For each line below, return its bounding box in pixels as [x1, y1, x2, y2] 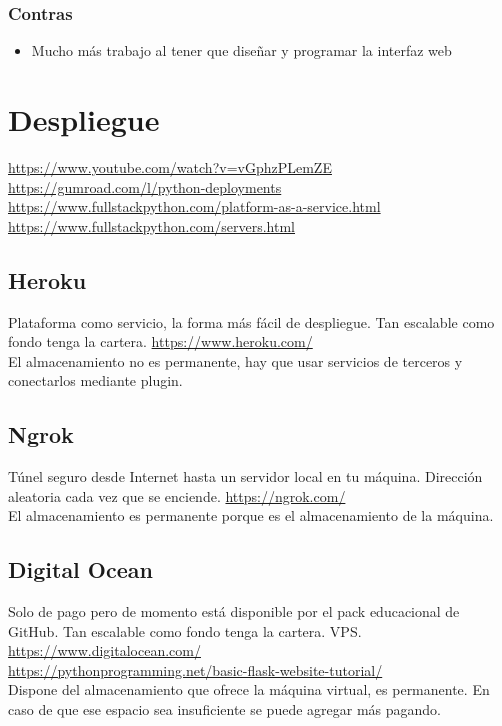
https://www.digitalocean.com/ [8, 640, 201, 661]
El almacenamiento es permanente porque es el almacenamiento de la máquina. [8, 505, 494, 526]
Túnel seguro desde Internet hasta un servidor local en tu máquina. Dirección [8, 466, 483, 487]
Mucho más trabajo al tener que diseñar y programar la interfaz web [31, 40, 452, 61]
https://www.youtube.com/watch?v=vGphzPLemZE [8, 156, 332, 177]
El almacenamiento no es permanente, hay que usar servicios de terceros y [8, 350, 463, 371]
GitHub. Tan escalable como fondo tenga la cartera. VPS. [8, 620, 362, 641]
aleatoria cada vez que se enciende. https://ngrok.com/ [8, 485, 346, 506]
